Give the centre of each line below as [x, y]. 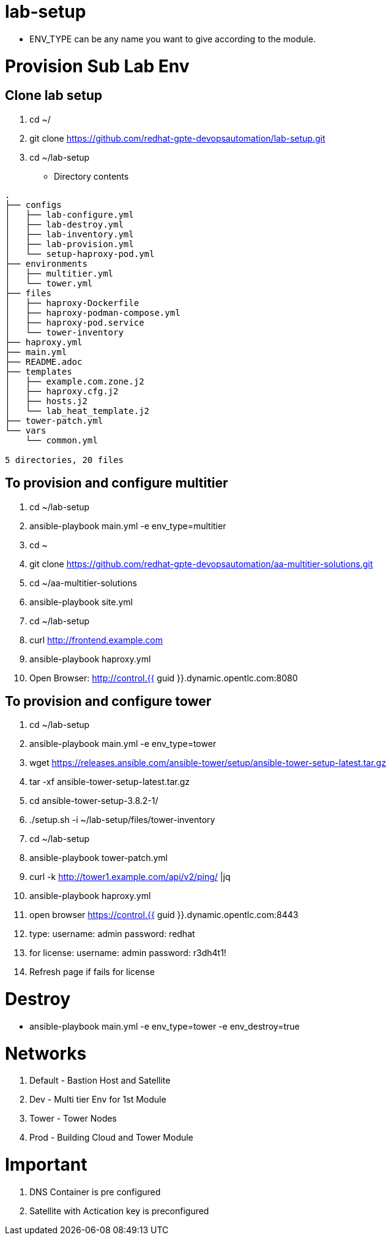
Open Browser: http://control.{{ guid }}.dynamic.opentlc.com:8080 [164, 678]
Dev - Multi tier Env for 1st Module [98, 1100]
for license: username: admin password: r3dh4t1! [128, 953]
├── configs [33, 205]
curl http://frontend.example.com [96, 640]
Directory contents [91, 176]
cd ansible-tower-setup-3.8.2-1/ [94, 801]
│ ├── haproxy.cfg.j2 [62, 391]
